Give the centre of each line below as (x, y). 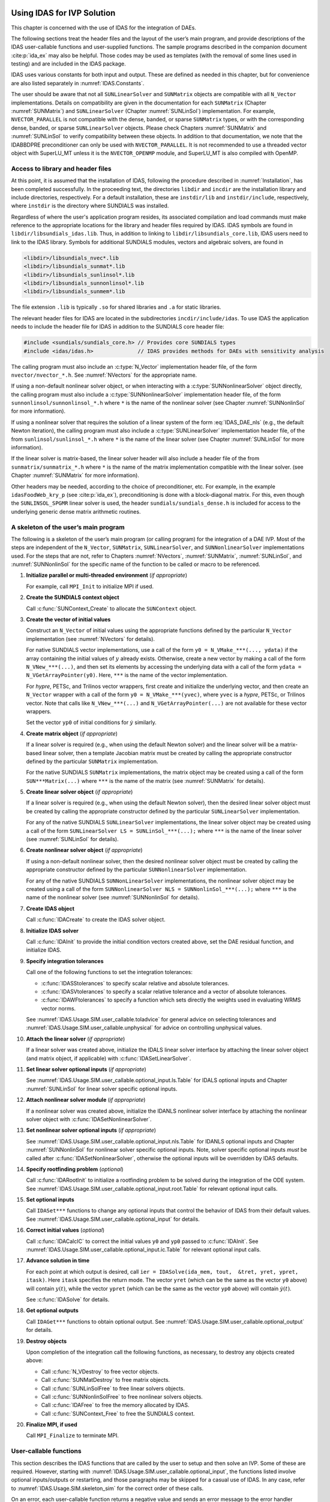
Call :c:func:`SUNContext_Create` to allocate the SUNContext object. (111, 608)
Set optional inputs (50, 1200)
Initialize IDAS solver (52, 931)
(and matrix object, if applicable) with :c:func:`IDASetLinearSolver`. (109, 1058)
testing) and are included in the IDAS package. (68, 64)
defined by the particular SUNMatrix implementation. (92, 761)
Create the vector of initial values (68, 619)
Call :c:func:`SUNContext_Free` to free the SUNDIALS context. (118, 1413)
